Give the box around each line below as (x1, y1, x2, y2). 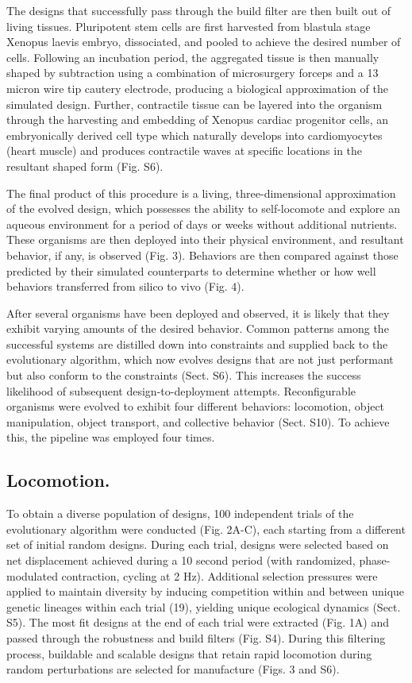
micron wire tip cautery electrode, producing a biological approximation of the (6, 79, 388, 96)
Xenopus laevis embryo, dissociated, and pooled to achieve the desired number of (6, 33, 401, 50)
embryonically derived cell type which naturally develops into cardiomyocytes (6, 126, 383, 143)
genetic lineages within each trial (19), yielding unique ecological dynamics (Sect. (6, 598, 401, 615)
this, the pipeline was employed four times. (6, 429, 215, 446)
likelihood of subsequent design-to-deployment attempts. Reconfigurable (6, 382, 356, 399)
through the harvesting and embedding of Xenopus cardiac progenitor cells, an (6, 111, 389, 128)
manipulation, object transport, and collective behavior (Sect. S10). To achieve (6, 413, 390, 430)
